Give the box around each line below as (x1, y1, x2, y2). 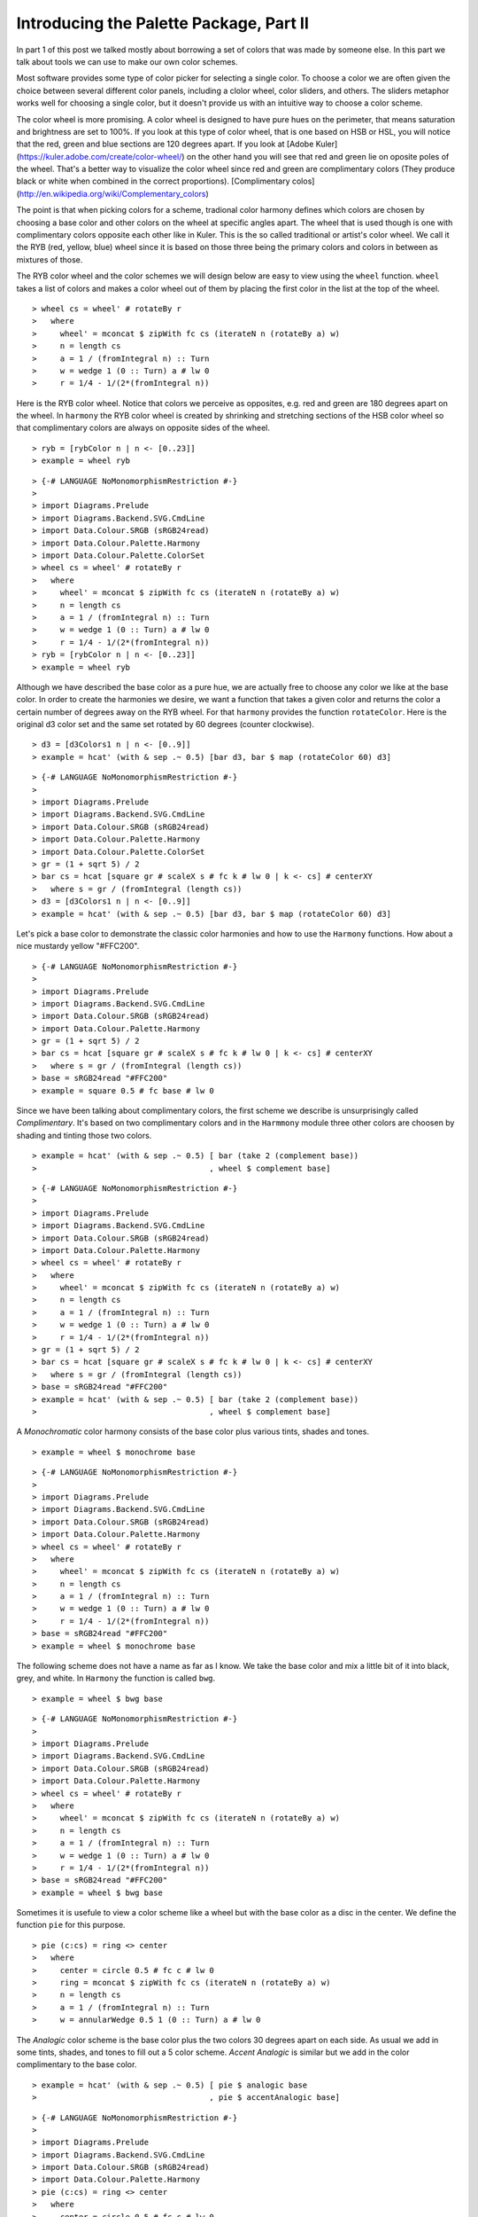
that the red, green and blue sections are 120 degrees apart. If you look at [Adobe (16, 138, 314, 150)
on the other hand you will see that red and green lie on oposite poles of (186, 151, 450, 161)
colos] (291, 176, 315, 186)
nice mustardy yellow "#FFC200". (16, 941, 140, 952)
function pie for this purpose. (16, 1920, 126, 1931)
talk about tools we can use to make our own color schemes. (16, 56, 238, 67)
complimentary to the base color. (16, 2059, 137, 2070)
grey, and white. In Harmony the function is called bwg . (16, 1673, 216, 1684)
